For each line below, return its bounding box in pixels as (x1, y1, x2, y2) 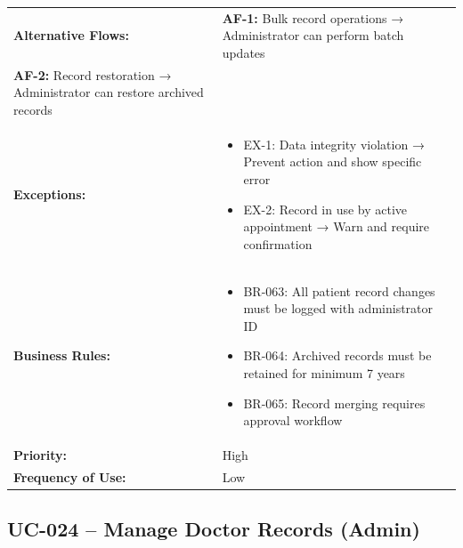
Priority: (13, 446, 68, 464)
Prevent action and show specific (243, 152, 422, 171)
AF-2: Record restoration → (13, 65, 172, 84)
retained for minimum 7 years (243, 364, 405, 382)
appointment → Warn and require (243, 217, 430, 236)
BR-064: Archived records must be (243, 346, 432, 365)
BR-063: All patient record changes (243, 281, 435, 300)
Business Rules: (13, 346, 110, 365)
